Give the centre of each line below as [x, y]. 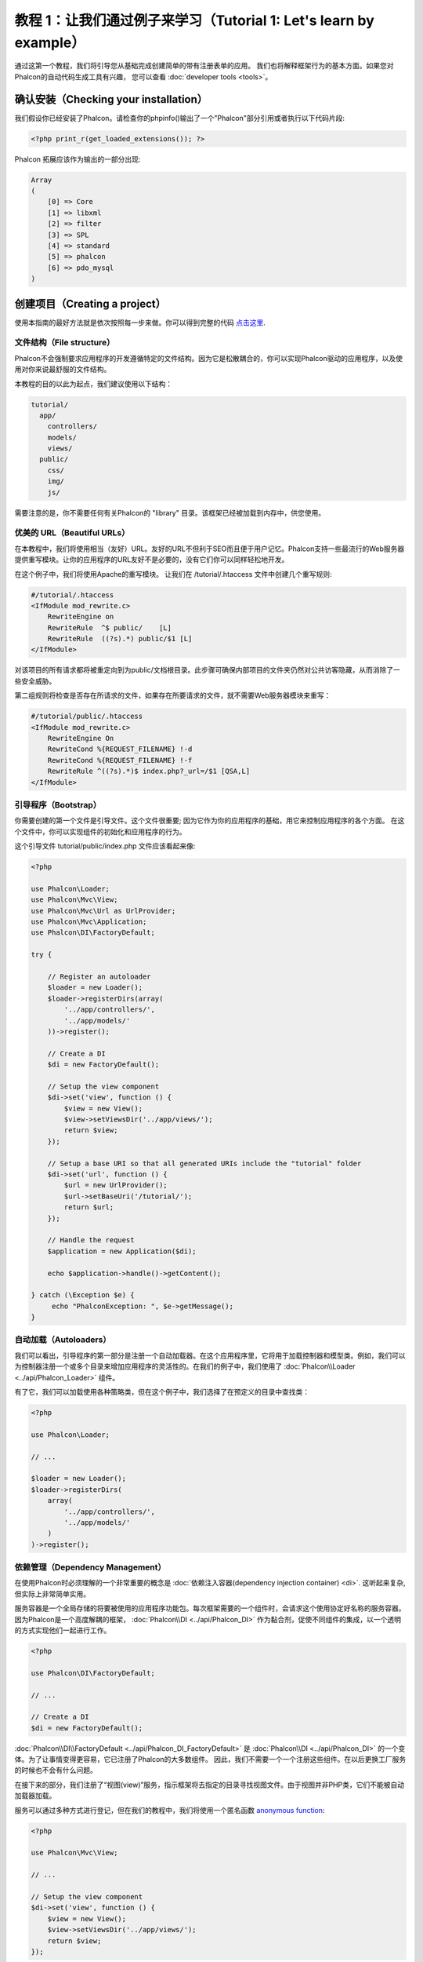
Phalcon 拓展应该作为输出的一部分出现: [78, 159]
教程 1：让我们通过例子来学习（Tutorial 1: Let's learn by [195, 20]
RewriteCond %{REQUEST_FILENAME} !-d [120, 749]
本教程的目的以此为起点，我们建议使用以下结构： [93, 384]
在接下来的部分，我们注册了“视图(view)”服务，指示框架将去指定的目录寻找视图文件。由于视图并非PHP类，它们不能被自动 [210, 1785]
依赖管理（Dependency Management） [90, 1567]
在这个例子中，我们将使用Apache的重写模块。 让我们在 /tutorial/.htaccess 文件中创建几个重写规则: [173, 574]
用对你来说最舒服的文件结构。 [63, 370]
